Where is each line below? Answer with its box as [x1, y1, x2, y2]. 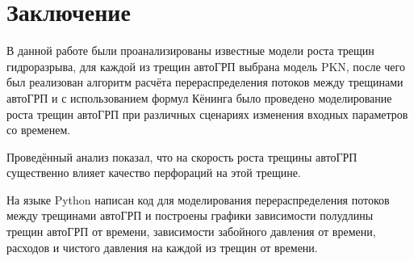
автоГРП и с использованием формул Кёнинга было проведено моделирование [6, 89, 392, 106]
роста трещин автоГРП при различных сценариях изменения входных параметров [6, 105, 408, 122]
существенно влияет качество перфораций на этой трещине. [6, 164, 301, 181]
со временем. [6, 121, 71, 138]
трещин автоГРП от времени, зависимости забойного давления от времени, [6, 223, 376, 240]
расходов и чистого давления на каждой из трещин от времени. [6, 238, 318, 255]
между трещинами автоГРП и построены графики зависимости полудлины [6, 207, 374, 224]
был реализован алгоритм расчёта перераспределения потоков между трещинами [6, 74, 404, 91]
